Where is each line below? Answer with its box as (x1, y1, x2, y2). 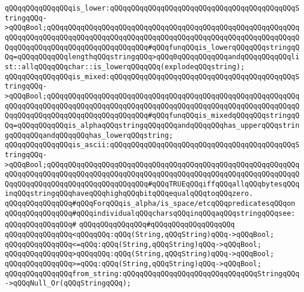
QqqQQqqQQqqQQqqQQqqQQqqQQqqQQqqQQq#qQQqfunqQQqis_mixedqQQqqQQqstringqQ (5, 111, 300, 120)
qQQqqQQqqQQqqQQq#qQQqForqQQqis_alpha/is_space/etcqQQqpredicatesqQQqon (5, 199, 295, 208)
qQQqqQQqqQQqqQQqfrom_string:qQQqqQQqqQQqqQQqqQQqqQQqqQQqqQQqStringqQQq (5, 269, 300, 278)
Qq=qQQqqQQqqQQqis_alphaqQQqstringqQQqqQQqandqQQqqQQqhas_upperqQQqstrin (5, 121, 300, 130)
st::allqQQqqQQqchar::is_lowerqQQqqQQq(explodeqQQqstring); (5, 62, 245, 71)
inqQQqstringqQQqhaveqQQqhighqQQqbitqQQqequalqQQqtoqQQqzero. (5, 189, 253, 198)
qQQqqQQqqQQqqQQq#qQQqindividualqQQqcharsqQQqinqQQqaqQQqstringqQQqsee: (5, 209, 295, 218)
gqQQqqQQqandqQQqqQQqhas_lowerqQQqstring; (5, 131, 173, 140)
